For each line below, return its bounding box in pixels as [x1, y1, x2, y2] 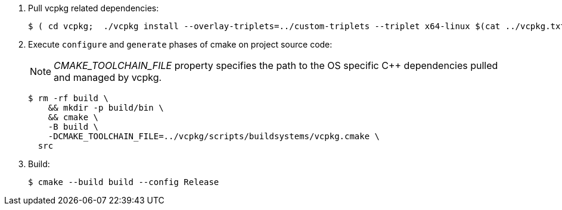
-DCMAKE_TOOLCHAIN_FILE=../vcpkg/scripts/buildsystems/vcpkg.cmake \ [48, 131, 380, 141]
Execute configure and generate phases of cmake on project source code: [28, 39, 333, 49]
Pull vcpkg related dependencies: [28, 3, 159, 13]
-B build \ [48, 122, 99, 131]
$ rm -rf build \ [28, 93, 108, 103]
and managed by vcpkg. [54, 71, 162, 83]
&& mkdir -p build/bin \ [48, 103, 164, 112]
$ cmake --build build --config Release [28, 177, 219, 187]
